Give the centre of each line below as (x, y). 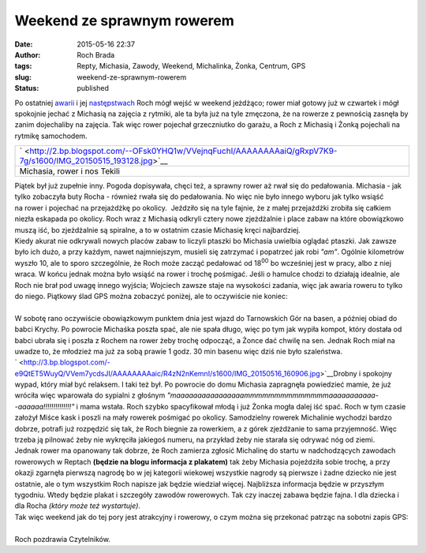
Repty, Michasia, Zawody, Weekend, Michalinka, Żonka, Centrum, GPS (191, 66)
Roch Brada (96, 54)
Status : (27, 88)
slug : (23, 77)
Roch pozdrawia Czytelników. (62, 539)
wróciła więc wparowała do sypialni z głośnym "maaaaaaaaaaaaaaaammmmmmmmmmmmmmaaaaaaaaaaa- (196, 395)
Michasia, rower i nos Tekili (69, 171)
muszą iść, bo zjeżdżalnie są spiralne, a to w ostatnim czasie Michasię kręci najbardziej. (158, 230)
